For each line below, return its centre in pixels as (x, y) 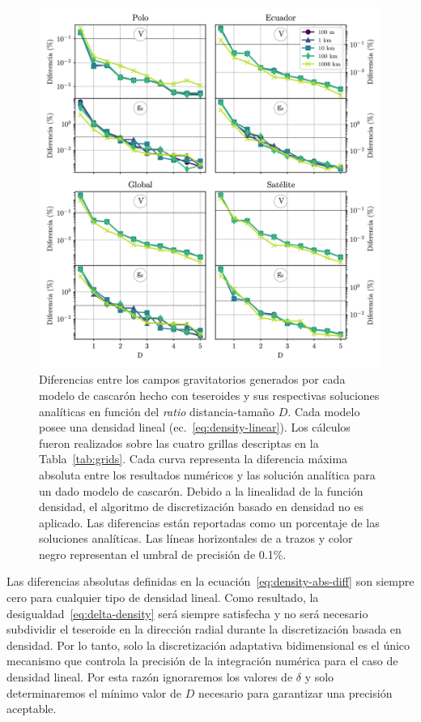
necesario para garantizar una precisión (295, 692)
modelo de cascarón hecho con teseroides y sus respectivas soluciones (209, 395)
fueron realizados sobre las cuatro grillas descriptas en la (179, 443)
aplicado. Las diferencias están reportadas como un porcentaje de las (209, 522)
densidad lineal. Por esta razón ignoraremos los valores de (150, 677)
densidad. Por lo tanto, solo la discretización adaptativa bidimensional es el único (208, 645)
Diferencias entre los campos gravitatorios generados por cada (192, 379)
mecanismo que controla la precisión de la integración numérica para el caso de (202, 661)
